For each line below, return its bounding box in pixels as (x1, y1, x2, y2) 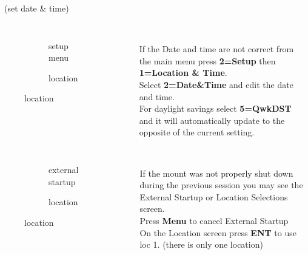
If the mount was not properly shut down (139, 166, 293, 179)
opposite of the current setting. (139, 126, 255, 138)
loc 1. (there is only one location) (139, 238, 263, 251)
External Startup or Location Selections (139, 190, 288, 203)
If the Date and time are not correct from (139, 42, 294, 55)
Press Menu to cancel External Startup (139, 214, 289, 226)
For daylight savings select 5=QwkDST (139, 102, 292, 115)
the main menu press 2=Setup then (139, 54, 276, 67)
